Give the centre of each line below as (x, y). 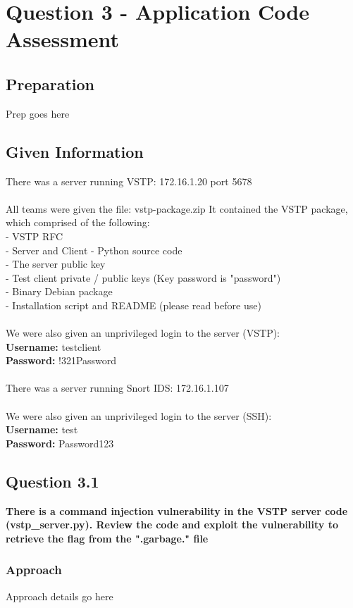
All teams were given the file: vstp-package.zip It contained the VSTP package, (177, 208)
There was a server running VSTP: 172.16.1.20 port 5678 (129, 181)
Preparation (50, 83)
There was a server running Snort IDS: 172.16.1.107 (117, 388)
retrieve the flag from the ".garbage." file (107, 538)
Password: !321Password (61, 360)
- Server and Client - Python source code (94, 250)
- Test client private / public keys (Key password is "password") (143, 277)
